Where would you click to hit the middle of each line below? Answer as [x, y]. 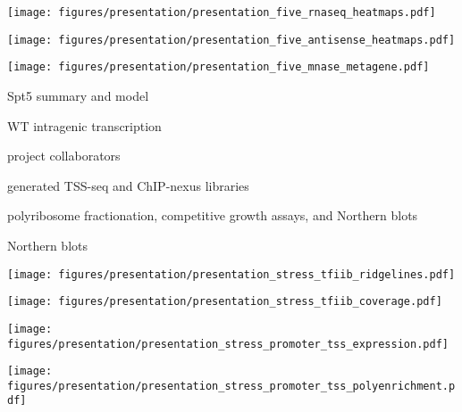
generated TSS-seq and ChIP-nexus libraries [128, 185]
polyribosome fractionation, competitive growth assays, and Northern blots [213, 215]
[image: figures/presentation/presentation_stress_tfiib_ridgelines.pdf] [231, 274]
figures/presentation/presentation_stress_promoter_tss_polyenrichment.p [231, 386]
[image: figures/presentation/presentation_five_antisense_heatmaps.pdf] [231, 40]
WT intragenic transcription [84, 125]
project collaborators [64, 156]
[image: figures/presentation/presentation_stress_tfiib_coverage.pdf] [225, 302]
